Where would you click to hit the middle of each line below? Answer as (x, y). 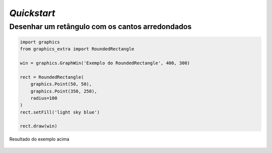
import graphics (40, 42)
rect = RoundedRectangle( (52, 77)
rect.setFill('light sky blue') (60, 112)
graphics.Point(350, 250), (64, 91)
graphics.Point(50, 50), (61, 84)
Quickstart (32, 13)
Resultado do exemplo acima (39, 139)
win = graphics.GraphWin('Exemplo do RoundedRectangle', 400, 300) (105, 63)
